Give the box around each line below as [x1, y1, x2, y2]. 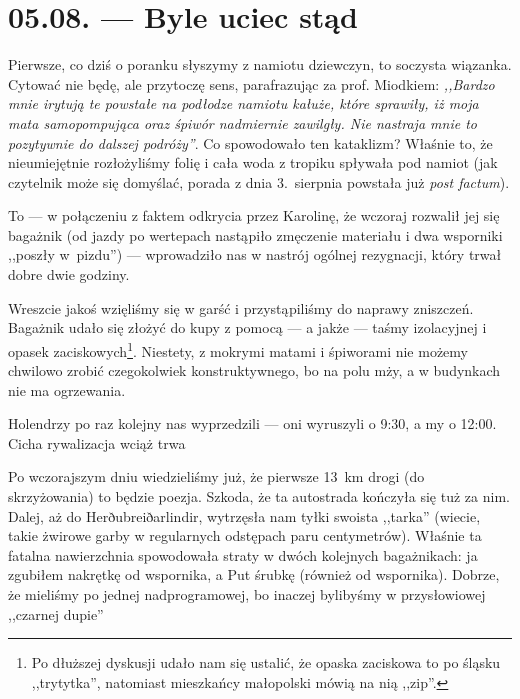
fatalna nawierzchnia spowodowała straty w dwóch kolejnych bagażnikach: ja [8, 544, 478, 565]
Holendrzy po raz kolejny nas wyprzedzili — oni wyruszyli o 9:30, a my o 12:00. [8, 413, 497, 434]
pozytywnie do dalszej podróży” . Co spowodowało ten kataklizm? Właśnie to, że [8, 132, 493, 153]
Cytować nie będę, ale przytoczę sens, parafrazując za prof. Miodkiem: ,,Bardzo [8, 73, 495, 94]
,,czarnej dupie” [8, 603, 104, 624]
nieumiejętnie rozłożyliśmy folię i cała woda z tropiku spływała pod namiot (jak [8, 152, 498, 173]
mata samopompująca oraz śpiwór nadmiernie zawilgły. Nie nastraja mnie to [8, 112, 477, 133]
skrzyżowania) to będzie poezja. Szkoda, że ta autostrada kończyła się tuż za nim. [8, 486, 510, 507]
